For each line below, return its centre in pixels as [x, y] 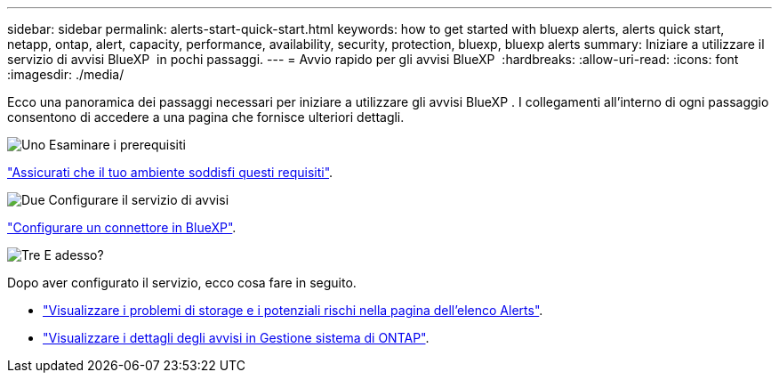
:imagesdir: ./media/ [66, 74]
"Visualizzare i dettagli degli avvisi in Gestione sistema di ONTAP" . [236, 338]
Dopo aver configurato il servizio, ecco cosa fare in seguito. [182, 283]
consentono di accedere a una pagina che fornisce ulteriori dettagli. [206, 117]
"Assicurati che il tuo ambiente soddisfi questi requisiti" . [170, 172]
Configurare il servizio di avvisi [139, 200]
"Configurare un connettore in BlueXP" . [122, 227]
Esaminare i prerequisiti [117, 145]
